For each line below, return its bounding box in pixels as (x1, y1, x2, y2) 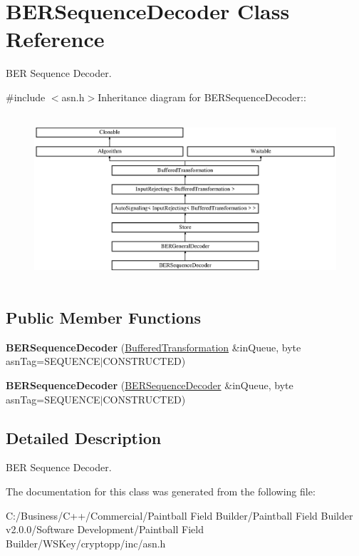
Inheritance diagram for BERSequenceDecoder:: (98, 89, 306, 104)
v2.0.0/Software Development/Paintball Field (6, 522, 204, 537)
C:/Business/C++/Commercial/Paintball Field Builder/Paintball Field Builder (6, 508, 353, 522)
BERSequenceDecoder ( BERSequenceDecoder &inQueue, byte (6, 377, 293, 392)
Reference (6, 24, 105, 53)
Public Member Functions (6, 306, 201, 328)
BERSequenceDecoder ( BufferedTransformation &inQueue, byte (6, 339, 301, 354)
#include (6, 89, 46, 104)
